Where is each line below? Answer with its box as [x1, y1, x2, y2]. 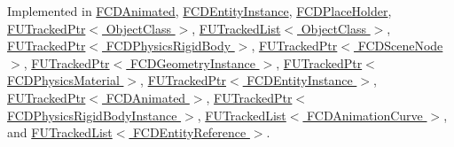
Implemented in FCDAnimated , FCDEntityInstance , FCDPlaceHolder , [7, 2, 392, 19]
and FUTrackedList [7, 123, 113, 142]
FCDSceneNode [357, 36, 443, 55]
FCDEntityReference [133, 123, 247, 142]
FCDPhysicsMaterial [7, 71, 120, 89]
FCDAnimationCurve [307, 105, 423, 124]
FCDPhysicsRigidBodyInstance [7, 105, 177, 124]
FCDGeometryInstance [129, 53, 255, 72]
